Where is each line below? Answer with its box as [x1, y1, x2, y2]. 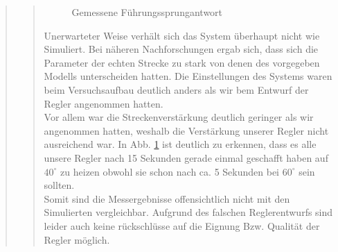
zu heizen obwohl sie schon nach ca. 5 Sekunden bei [60, 164, 279, 178]
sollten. [44, 178, 75, 192]
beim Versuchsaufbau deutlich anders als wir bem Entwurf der [44, 82, 309, 96]
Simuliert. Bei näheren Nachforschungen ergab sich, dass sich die [44, 42, 319, 56]
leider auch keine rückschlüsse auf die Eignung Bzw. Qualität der [44, 218, 320, 233]
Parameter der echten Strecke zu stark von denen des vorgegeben [44, 55, 320, 69]
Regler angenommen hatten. [44, 96, 163, 110]
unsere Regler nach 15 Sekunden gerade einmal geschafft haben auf [44, 150, 328, 165]
